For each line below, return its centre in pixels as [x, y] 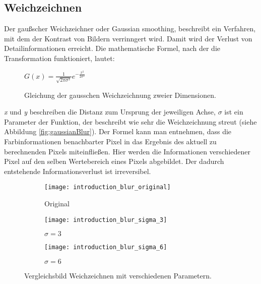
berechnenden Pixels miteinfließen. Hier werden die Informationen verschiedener [127, 151]
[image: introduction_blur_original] [108, 187]
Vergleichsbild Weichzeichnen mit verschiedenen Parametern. [118, 275]
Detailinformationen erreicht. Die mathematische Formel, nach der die [112, 48]
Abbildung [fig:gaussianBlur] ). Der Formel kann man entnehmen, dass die [118, 131]
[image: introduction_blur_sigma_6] [106, 247]
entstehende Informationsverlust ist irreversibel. [78, 171]
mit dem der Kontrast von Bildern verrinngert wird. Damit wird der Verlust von [128, 38]
